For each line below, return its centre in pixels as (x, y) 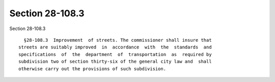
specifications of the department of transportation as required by (115, 54)
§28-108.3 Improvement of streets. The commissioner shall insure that (118, 40)
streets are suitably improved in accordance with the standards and (115, 47)
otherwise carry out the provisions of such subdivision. (92, 69)
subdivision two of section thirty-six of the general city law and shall (115, 62)
